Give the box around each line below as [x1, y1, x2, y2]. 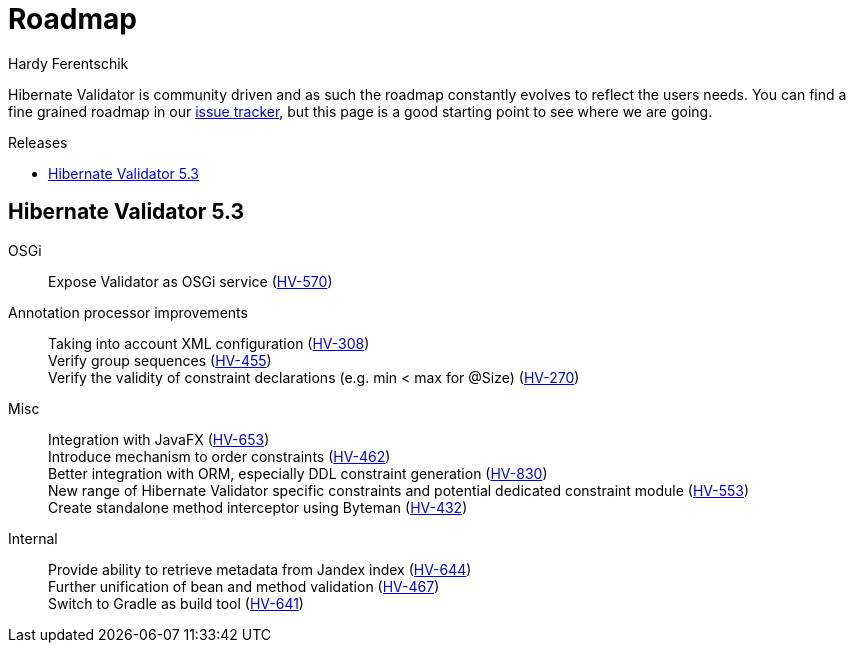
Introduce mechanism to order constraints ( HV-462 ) [48, 447, 391, 465]
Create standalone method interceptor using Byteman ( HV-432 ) [48, 498, 468, 516]
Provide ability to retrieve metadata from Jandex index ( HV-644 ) [48, 560, 472, 578]
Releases [8, 133, 68, 151]
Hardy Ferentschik [8, 54, 129, 72]
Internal [8, 529, 58, 547]
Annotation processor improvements [8, 303, 248, 321]
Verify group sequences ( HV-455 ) [48, 351, 272, 369]
